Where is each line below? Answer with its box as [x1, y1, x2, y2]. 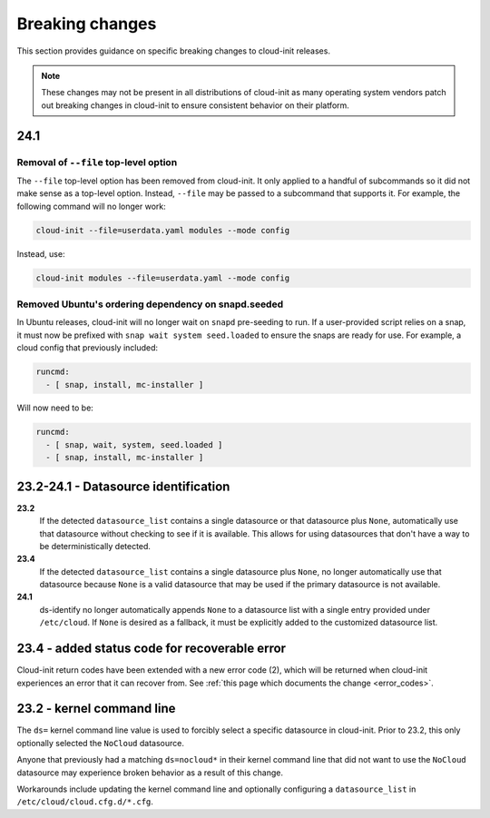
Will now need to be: [16, 402, 94, 413]
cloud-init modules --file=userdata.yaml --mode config [35, 272, 290, 283]
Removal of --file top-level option [16, 155, 178, 168]
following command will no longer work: [16, 201, 167, 212]
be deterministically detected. [39, 540, 152, 551]
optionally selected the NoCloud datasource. [16, 737, 185, 748]
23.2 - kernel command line [16, 701, 176, 716]
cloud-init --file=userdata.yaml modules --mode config [35, 225, 290, 235]
